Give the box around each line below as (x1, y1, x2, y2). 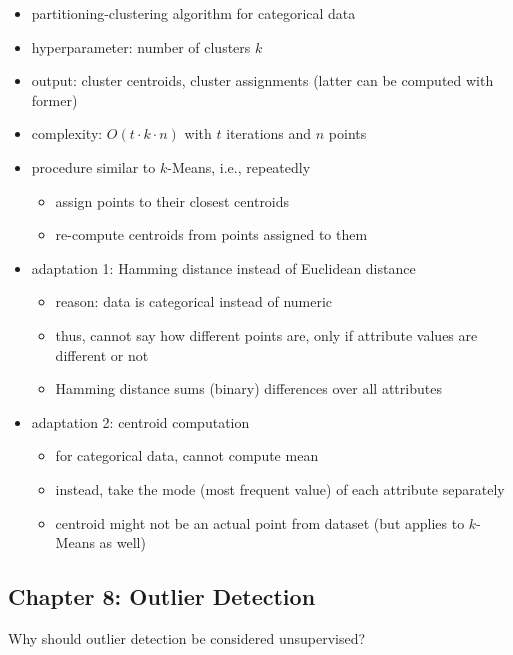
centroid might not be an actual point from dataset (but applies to (55, 512, 465, 533)
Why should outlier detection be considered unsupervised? (8, 627, 366, 648)
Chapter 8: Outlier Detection (8, 581, 316, 612)
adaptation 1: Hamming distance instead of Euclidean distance (31, 257, 416, 278)
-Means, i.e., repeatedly (167, 156, 311, 177)
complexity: (31, 123, 103, 144)
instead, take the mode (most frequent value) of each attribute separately (55, 478, 505, 499)
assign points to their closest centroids (55, 190, 290, 211)
